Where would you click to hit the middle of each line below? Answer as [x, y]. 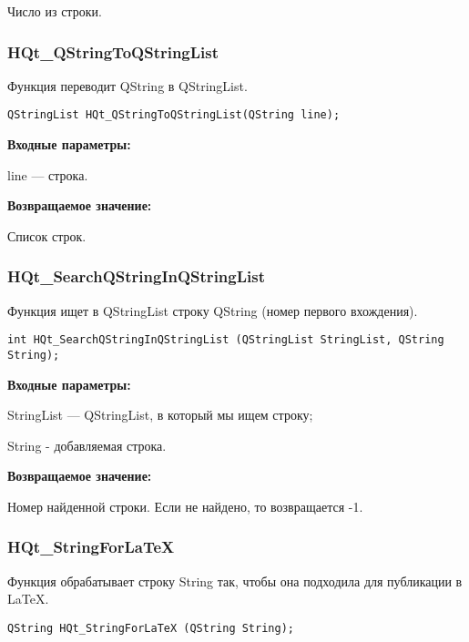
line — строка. [48, 174]
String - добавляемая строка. [87, 445]
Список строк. [47, 235]
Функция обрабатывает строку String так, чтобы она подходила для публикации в [235, 581]
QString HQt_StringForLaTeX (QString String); [151, 628]
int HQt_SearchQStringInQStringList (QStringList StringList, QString [226, 340]
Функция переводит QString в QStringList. [127, 85]
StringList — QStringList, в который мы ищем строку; [160, 415]
